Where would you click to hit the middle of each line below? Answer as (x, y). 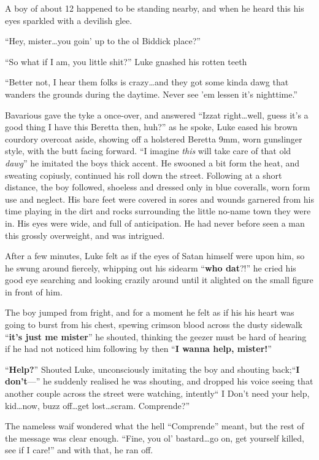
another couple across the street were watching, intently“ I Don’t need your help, (157, 393)
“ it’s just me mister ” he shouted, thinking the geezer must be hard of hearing (156, 336)
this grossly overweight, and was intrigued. (85, 235)
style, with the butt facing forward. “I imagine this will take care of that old (148, 151)
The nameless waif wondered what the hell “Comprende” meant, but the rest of (155, 426)
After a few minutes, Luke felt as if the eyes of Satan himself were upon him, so (155, 256)
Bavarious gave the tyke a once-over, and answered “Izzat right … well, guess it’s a (157, 115)
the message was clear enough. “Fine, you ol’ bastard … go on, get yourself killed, (155, 438)
